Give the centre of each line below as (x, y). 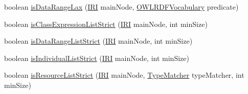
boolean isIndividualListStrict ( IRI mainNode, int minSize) (97, 58)
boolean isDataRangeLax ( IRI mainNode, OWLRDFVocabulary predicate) (121, 7)
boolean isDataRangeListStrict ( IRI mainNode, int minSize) (98, 41)
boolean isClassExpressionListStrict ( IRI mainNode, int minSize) (106, 24)
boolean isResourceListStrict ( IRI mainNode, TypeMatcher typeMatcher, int (124, 75)
